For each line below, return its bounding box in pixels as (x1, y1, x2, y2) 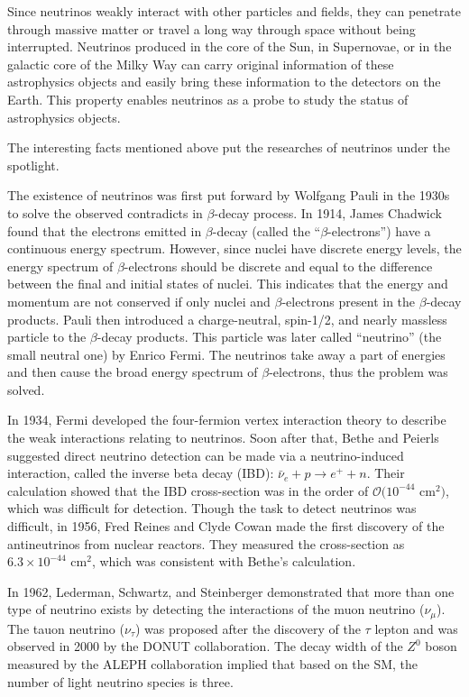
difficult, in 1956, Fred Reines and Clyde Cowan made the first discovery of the (7, 517, 445, 536)
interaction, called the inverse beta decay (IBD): (7, 463, 274, 482)
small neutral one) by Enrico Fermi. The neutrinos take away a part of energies (7, 344, 446, 363)
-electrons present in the (281, 291, 416, 310)
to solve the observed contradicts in (7, 203, 203, 222)
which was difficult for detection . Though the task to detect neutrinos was (7, 499, 417, 518)
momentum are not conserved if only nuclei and (7, 291, 271, 310)
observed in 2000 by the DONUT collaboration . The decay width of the (7, 637, 403, 656)
